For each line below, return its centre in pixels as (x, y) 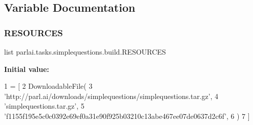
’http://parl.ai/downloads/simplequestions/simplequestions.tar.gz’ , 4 (111, 96)
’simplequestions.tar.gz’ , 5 (44, 106)
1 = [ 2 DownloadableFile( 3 (48, 86)
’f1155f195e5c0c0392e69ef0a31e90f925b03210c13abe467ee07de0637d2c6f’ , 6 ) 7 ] (127, 116)
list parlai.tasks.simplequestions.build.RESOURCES (85, 52)
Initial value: (27, 69)
